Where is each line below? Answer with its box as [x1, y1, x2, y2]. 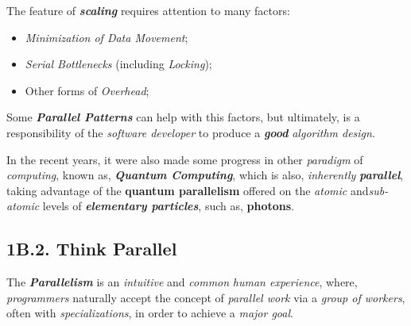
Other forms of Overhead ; [25, 82, 149, 98]
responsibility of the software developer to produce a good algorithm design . [6, 124, 375, 140]
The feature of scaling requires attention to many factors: [6, 2, 290, 18]
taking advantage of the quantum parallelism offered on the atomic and [6, 182, 369, 198]
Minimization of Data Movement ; [25, 29, 188, 45]
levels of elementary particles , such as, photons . [42, 198, 295, 214]
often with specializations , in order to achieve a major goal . [6, 305, 293, 321]
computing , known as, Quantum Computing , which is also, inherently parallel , [6, 167, 404, 183]
